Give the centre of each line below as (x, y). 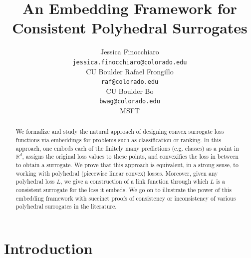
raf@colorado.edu (130, 82)
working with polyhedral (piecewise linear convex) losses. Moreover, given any (117, 173)
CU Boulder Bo (130, 91)
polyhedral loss (35, 181)
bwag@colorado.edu (130, 102)
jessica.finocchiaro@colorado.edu (130, 62)
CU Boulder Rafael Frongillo (130, 71)
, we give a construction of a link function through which (134, 181)
